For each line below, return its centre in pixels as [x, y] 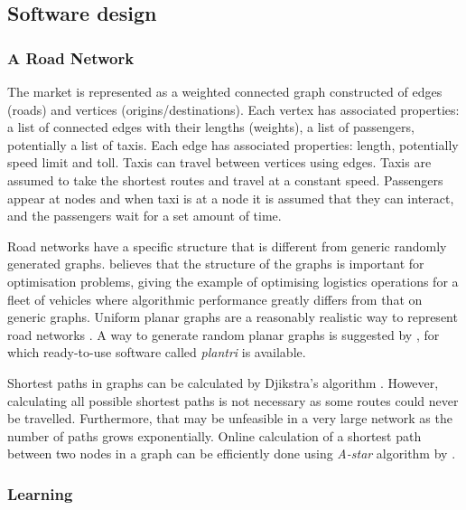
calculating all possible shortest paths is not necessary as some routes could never [233, 400]
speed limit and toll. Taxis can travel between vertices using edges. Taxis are [219, 162]
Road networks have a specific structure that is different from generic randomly [227, 246]
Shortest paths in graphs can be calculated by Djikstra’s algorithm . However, [223, 382]
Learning [40, 493]
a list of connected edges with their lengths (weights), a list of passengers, [211, 127]
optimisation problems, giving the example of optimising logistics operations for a [233, 281]
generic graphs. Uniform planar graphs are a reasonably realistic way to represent [233, 317]
